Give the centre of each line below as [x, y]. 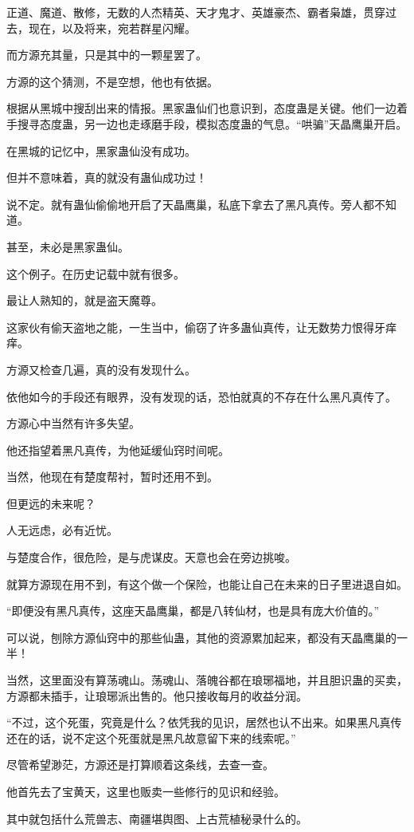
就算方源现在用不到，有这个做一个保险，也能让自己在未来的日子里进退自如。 [207, 584]
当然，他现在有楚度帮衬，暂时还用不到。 [112, 477]
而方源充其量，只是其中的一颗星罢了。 [107, 55]
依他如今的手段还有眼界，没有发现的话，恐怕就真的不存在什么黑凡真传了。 [201, 396]
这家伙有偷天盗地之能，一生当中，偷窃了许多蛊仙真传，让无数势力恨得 [190, 327]
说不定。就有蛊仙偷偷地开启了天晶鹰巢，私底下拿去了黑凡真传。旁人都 [190, 204]
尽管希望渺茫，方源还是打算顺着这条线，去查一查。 [140, 765]
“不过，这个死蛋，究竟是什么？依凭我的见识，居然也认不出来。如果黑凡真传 [204, 722]
